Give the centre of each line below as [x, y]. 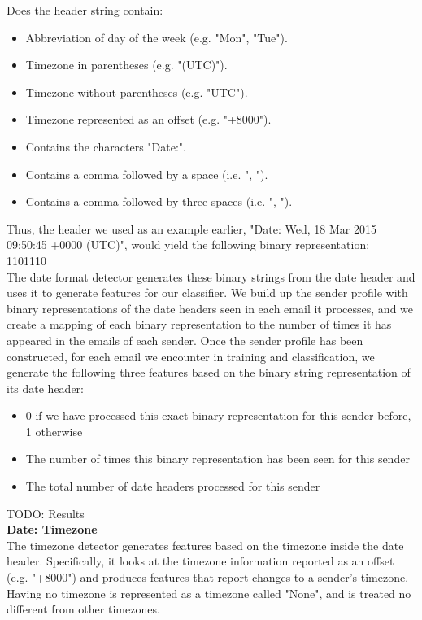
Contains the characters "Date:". [106, 146]
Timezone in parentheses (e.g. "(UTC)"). [126, 65]
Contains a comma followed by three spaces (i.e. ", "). [159, 201]
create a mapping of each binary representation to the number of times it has [199, 324]
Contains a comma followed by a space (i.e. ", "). [147, 174]
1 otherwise [54, 431]
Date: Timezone [52, 529]
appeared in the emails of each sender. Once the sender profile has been [185, 340]
